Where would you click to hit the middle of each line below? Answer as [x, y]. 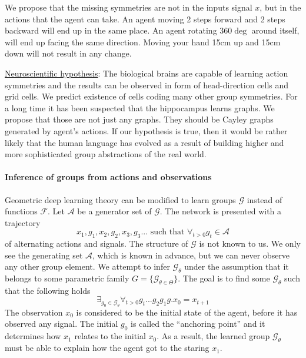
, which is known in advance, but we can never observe [191, 255]
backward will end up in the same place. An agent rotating [111, 30]
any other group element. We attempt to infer [87, 266]
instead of [265, 199]
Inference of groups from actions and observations [108, 177]
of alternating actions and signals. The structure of [97, 243]
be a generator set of [114, 211]
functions [21, 211]
